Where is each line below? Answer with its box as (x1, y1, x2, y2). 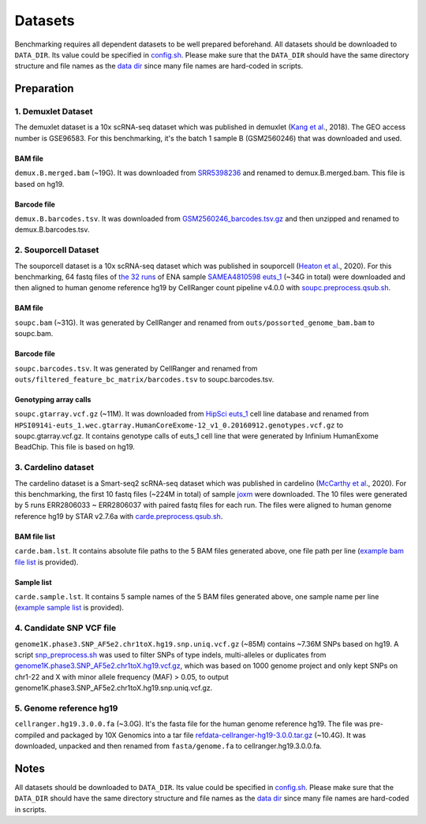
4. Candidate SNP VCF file (14, 623, 117, 634)
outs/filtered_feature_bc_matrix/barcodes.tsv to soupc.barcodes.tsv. (14, 375, 275, 384)
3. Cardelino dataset (14, 462, 95, 473)
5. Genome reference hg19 (14, 703, 118, 714)
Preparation (14, 82, 74, 95)
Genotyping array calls (14, 394, 92, 404)
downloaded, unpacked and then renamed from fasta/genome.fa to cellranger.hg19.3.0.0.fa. (14, 741, 323, 751)
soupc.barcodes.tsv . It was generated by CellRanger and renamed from (14, 364, 258, 373)
